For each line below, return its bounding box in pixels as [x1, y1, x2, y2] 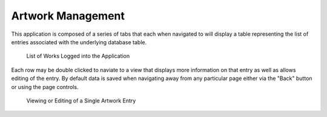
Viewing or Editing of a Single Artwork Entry [26, 97, 136, 104]
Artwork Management [11, 9, 125, 22]
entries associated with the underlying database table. [11, 38, 147, 45]
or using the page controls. [11, 83, 79, 90]
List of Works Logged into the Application [26, 52, 130, 60]
